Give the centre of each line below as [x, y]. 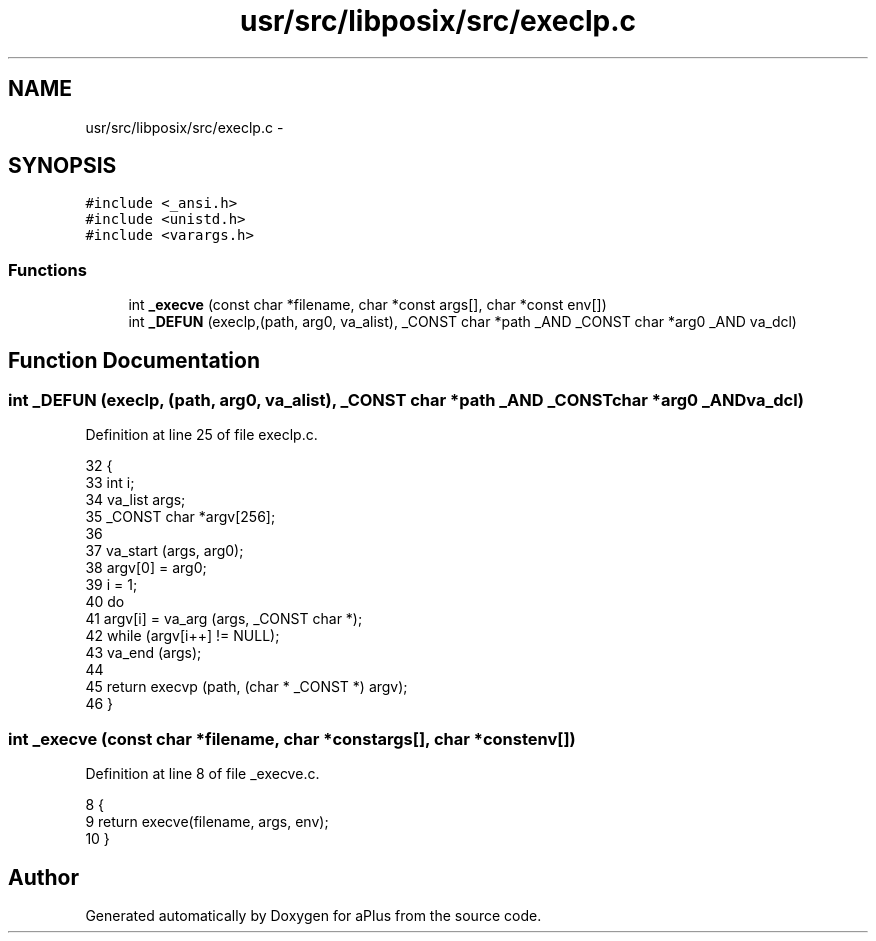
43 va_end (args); [143, 653]
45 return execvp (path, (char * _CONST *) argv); [246, 687]
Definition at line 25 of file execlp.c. [201, 435]
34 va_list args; [135, 500]
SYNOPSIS [62, 166]
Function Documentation [134, 360]
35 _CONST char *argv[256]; [180, 517]
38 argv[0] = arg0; [146, 568]
